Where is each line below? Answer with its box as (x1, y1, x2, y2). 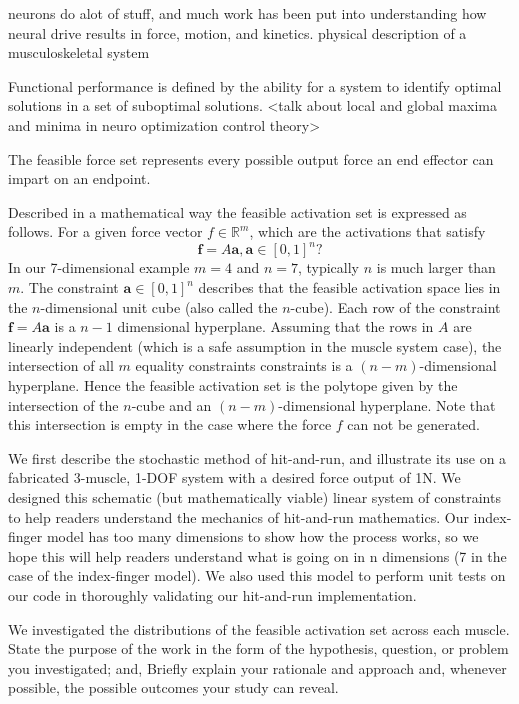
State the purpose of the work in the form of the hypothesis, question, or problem (8, 638, 509, 659)
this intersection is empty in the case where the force (8, 414, 332, 435)
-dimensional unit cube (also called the (40, 296, 278, 317)
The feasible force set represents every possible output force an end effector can (8, 148, 494, 169)
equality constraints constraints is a (135, 355, 353, 376)
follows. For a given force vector (8, 221, 203, 242)
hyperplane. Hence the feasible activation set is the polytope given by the (8, 375, 458, 395)
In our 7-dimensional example (8, 257, 190, 278)
